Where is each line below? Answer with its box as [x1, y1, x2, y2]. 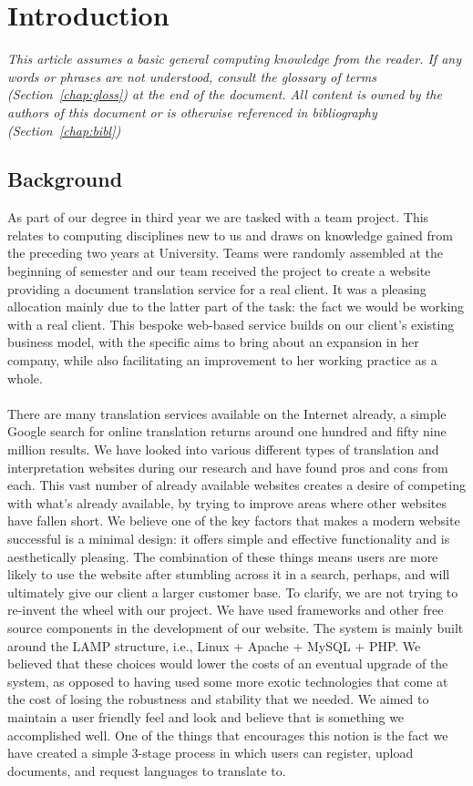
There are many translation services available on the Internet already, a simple [7, 403, 447, 423]
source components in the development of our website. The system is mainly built [7, 618, 464, 637]
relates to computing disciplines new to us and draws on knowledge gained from [7, 225, 453, 244]
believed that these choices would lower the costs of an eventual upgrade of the [7, 654, 448, 673]
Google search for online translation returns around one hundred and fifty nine [7, 422, 447, 441]
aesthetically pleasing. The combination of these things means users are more [7, 546, 438, 566]
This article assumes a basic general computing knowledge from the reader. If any [7, 49, 461, 68]
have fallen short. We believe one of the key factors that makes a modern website [7, 511, 460, 530]
